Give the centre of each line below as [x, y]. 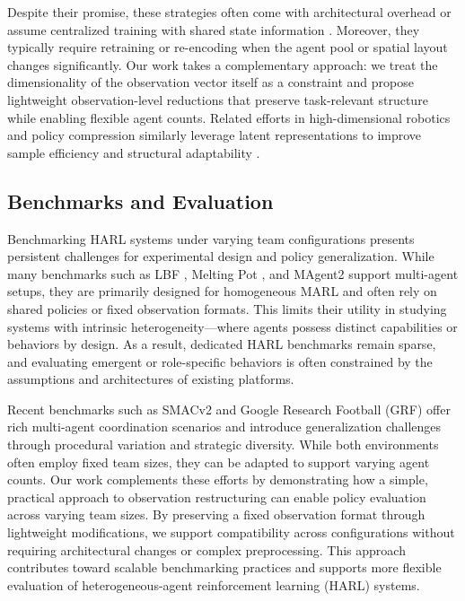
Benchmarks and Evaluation [140, 200]
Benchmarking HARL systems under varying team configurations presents [211, 238]
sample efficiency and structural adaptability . [134, 152]
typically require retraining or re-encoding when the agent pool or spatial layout [228, 47]
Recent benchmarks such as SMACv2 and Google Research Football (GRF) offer [229, 409]
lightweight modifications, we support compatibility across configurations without [231, 532]
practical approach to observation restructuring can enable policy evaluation [217, 496]
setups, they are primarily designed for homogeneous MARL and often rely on [222, 291]
